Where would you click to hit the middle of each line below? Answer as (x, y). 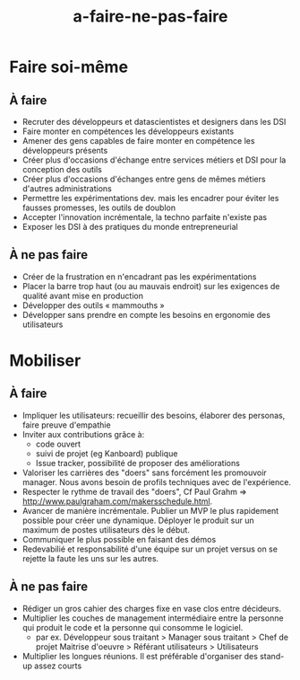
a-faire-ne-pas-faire (150, 17)
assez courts (58, 666)
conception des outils (62, 169)
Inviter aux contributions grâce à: (83, 434)
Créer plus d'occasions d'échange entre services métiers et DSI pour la (154, 160)
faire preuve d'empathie (66, 425)
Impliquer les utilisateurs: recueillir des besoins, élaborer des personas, (154, 415)
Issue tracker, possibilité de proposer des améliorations (137, 463)
